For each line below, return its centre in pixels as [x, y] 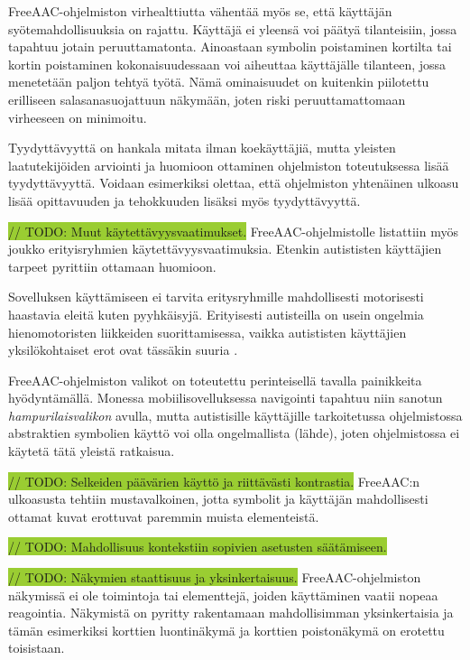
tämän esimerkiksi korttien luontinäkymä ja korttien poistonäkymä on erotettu [226, 630]
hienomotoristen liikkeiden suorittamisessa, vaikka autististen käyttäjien [207, 332]
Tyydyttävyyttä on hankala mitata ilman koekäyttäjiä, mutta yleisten [202, 148]
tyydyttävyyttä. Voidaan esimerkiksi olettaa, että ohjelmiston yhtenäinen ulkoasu [234, 183]
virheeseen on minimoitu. [78, 117]
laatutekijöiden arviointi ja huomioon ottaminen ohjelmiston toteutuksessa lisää [229, 165]
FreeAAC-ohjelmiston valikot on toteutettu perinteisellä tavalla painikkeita [215, 380]
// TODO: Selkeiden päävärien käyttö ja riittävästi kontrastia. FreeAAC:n [214, 481]
